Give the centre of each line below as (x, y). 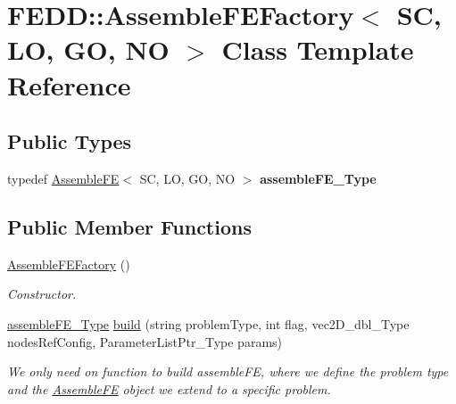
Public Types (70, 141)
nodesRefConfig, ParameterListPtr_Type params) (145, 341)
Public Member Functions (129, 226)
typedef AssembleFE (63, 178)
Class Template (318, 49)
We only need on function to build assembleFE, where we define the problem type (228, 371)
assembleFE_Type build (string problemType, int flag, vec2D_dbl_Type (208, 323)
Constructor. (42, 294)
